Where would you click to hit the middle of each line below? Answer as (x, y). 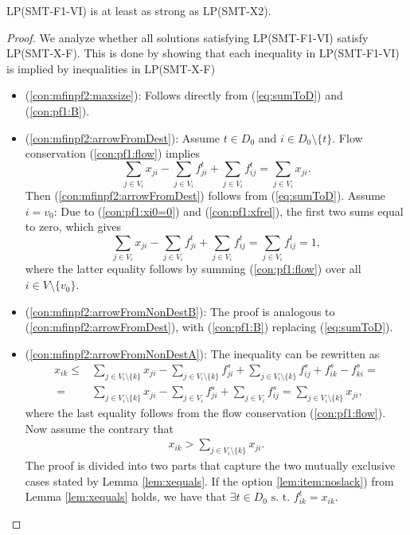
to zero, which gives (73, 226)
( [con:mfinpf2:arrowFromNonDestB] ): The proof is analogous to (180, 311)
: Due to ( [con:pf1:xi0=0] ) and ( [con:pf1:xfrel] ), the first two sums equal (228, 211)
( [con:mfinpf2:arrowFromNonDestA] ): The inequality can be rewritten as (202, 353)
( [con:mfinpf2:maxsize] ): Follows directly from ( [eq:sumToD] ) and (184, 95)
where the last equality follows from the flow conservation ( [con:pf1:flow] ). (205, 413)
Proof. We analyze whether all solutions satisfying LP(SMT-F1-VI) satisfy (187, 37)
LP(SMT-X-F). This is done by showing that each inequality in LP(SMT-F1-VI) (203, 53)
